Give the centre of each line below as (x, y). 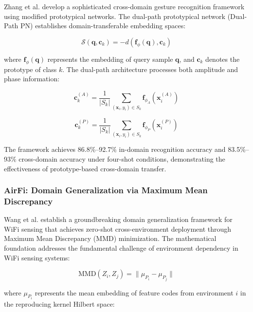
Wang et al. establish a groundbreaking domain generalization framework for (118, 219)
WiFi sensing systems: (37, 257)
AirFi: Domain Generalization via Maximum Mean (106, 190)
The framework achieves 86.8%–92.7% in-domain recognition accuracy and (115, 149)
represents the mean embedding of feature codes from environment (134, 292)
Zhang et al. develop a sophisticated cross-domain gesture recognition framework (124, 6)
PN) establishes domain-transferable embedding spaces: (103, 26)
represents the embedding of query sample (110, 59)
